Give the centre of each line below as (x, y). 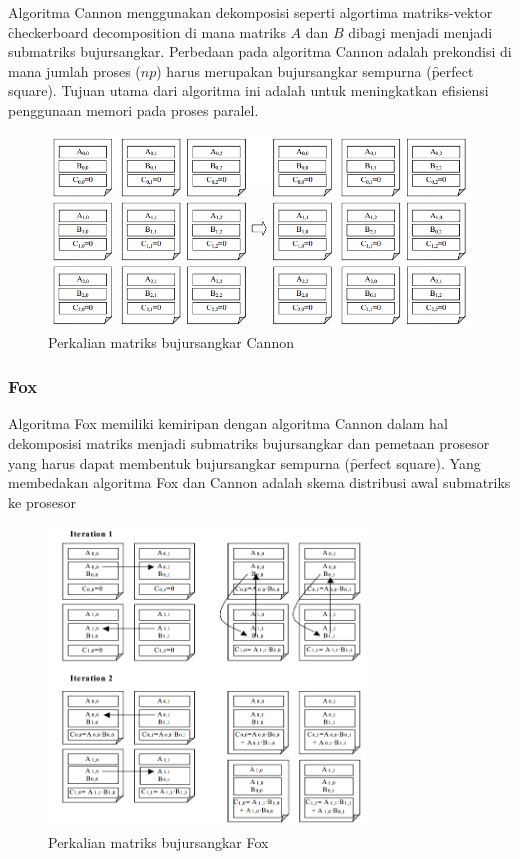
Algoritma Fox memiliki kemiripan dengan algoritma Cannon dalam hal (228, 423)
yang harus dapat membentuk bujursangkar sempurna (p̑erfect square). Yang (244, 462)
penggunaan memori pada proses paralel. (133, 109)
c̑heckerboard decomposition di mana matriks (147, 31)
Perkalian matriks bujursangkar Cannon (171, 341)
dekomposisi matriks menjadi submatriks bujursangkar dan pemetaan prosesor (249, 443)
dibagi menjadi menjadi (420, 31)
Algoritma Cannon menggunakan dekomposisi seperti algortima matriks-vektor (250, 12)
